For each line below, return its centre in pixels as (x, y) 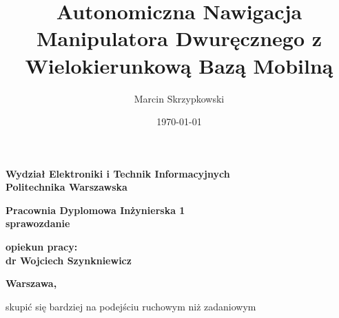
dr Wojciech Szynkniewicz (69, 260)
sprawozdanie (38, 223)
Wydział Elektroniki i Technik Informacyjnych (118, 173)
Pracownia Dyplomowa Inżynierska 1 (95, 210)
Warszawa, (31, 283)
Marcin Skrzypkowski (179, 98)
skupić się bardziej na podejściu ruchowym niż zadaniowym (131, 306)
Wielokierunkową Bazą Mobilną (179, 65)
